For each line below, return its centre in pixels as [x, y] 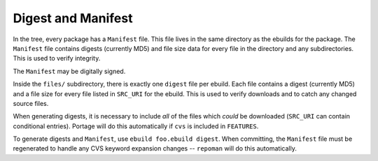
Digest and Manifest [73, 18]
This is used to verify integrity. [57, 59]
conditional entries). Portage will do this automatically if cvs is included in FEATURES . [136, 126]
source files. [31, 103]
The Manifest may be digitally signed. [69, 71]
